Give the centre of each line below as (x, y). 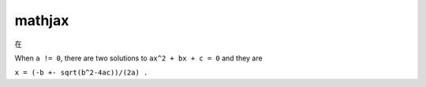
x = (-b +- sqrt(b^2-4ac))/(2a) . (81, 73)
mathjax (42, 20)
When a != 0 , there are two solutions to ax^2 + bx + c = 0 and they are (139, 58)
